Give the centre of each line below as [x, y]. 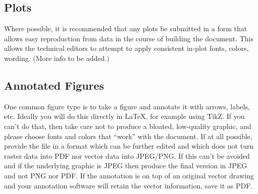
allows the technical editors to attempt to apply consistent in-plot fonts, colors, [126, 48]
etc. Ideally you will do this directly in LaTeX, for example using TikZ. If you [124, 116]
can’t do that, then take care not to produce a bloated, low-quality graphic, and [128, 126]
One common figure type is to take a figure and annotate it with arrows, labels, [127, 106]
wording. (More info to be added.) [57, 58]
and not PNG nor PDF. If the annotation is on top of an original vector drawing [129, 175]
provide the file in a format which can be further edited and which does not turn [129, 146]
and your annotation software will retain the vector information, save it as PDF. [128, 185]
